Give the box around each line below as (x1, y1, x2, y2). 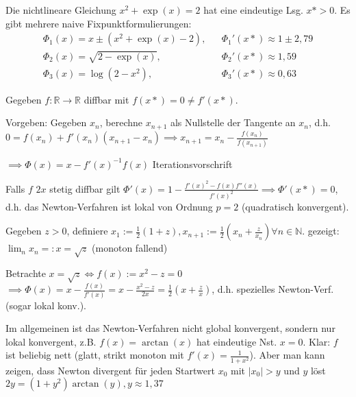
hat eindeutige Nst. (196, 334, 277, 348)
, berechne (99, 115, 142, 130)
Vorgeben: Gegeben (5, 115, 87, 130)
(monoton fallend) (92, 241, 168, 255)
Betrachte (5, 266, 46, 280)
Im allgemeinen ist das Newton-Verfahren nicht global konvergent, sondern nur (5, 321, 335, 335)
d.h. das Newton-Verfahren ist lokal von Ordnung (5, 199, 213, 213)
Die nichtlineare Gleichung (5, 3, 116, 16)
